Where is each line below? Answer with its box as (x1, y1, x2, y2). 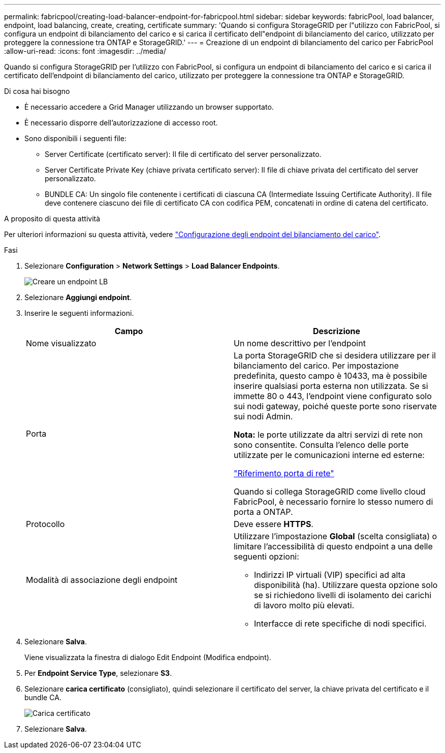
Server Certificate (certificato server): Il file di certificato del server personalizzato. (45, 150, 322, 158)
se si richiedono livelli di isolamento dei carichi (254, 590, 431, 600)
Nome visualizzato (26, 338, 97, 348)
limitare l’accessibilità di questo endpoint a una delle (234, 541, 433, 551)
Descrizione (312, 326, 361, 336)
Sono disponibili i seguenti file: (24, 134, 126, 143)
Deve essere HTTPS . (234, 519, 313, 529)
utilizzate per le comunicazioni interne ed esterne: (234, 450, 425, 460)
